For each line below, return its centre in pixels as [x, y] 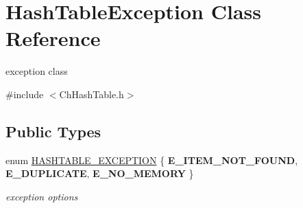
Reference [53, 38]
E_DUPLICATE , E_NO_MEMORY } [100, 173]
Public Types [53, 131]
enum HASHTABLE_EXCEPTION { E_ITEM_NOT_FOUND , [152, 160]
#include [25, 94]
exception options [42, 196]
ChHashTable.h [92, 94]
